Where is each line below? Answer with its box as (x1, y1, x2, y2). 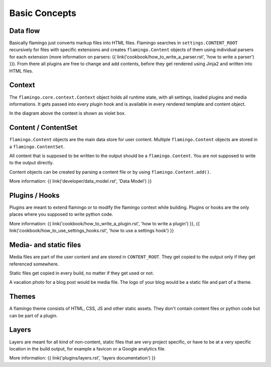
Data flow (9, 27, 40, 35)
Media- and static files (9, 241, 81, 249)
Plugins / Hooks (9, 191, 60, 200)
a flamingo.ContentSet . (9, 143, 65, 150)
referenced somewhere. (9, 261, 59, 267)
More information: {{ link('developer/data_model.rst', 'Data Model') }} (9, 178, 152, 184)
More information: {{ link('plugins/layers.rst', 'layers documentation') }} (9, 355, 156, 361)
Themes (9, 292, 36, 301)
